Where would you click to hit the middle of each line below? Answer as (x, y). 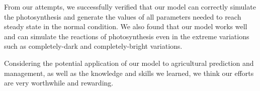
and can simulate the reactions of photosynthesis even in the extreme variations (127, 36)
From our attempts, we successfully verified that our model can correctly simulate (130, 7)
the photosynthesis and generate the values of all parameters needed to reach (123, 16)
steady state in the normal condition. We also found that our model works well (126, 26)
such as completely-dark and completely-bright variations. (93, 46)
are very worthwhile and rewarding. (59, 83)
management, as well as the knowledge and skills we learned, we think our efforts (129, 73)
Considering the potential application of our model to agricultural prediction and (129, 63)
